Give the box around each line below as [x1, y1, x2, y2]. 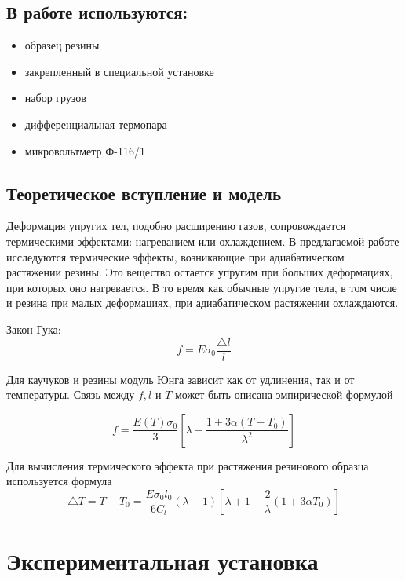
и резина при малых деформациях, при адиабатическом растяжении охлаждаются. [6, 294, 399, 311]
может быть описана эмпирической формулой [174, 386, 393, 403]
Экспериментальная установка [6, 545, 319, 577]
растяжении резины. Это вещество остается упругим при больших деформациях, [6, 264, 393, 280]
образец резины [24, 37, 100, 53]
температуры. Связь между [6, 386, 135, 403]
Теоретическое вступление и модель [6, 181, 281, 205]
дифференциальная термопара [24, 115, 167, 132]
